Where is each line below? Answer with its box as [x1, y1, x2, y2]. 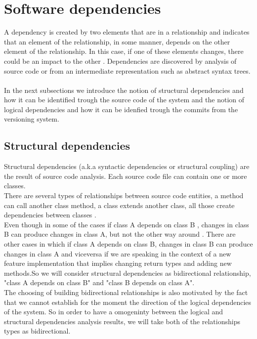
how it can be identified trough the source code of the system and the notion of [4, 94, 245, 105]
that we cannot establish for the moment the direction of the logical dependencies [4, 297, 252, 307]
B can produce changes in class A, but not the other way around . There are [4, 229, 236, 239]
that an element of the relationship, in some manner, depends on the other [4, 36, 230, 46]
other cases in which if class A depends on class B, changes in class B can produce [4, 239, 253, 249]
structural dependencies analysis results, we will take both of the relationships [4, 316, 240, 326]
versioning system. [4, 114, 59, 124]
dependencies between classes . [4, 210, 96, 220]
